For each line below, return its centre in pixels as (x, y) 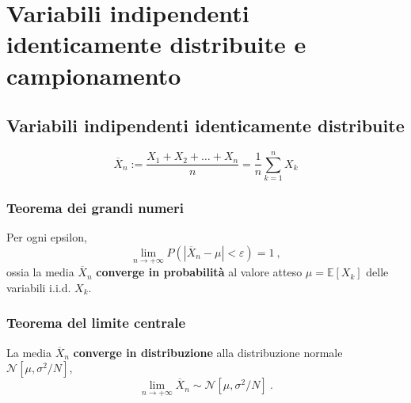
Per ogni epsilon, (47, 237)
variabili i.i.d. (39, 287)
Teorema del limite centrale (96, 323)
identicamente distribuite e (156, 44)
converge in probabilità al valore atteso (199, 272)
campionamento (94, 75)
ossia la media (40, 272)
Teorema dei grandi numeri (95, 207)
